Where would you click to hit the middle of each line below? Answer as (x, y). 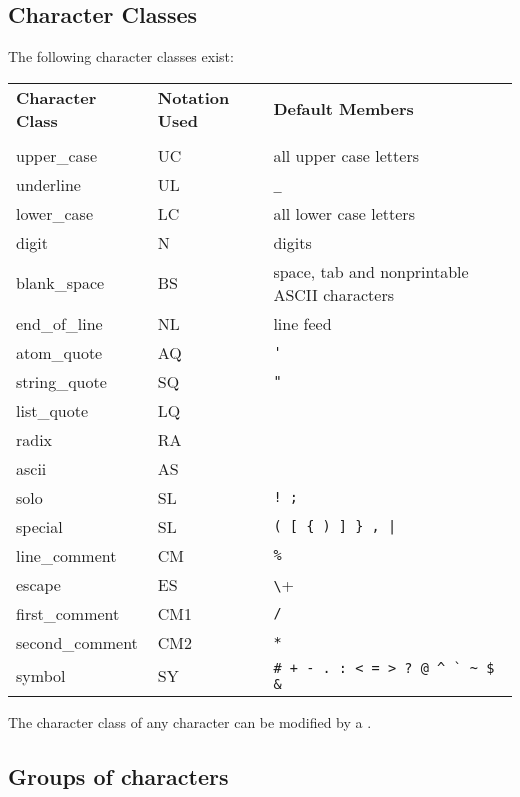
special (39, 526)
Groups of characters (118, 775)
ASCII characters (333, 294)
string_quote (61, 381)
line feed (302, 323)
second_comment (77, 642)
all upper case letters (346, 155)
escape (38, 584)
